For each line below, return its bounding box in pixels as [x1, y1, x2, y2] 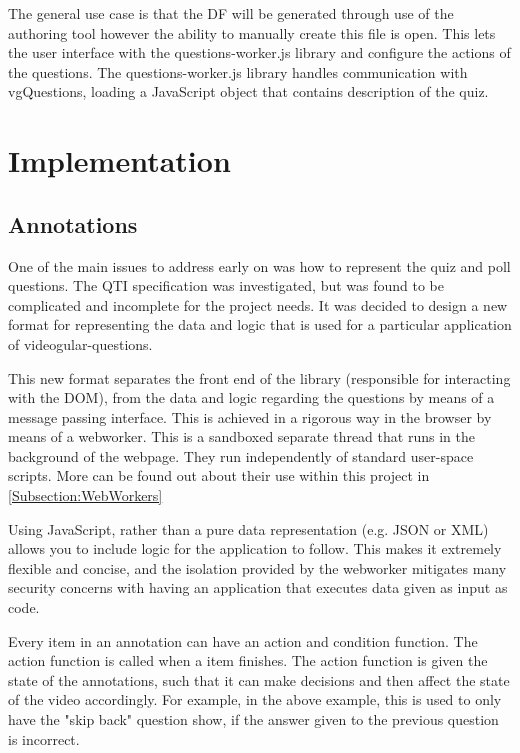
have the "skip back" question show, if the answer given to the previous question [8, 709, 499, 730]
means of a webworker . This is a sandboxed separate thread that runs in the [8, 426, 475, 447]
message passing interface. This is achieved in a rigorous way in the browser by [8, 406, 492, 427]
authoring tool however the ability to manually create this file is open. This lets [8, 22, 496, 43]
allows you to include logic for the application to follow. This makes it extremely [8, 538, 502, 559]
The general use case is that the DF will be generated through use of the [8, 3, 454, 23]
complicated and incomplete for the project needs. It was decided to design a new [8, 294, 508, 315]
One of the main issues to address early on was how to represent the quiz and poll [8, 255, 511, 276]
